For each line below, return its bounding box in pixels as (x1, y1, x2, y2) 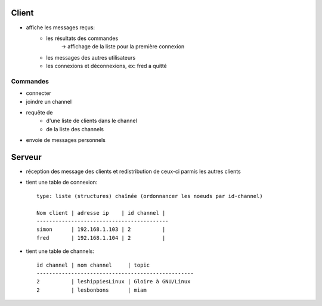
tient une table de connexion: (26, 179, 98, 186)
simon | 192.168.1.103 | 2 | (36, 226, 166, 233)
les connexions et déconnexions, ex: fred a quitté (46, 63, 167, 70)
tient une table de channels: (26, 248, 95, 255)
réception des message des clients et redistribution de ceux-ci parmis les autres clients (26, 168, 241, 175)
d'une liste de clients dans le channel (46, 117, 137, 125)
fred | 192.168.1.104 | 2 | (36, 234, 166, 241)
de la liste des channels (46, 125, 104, 132)
